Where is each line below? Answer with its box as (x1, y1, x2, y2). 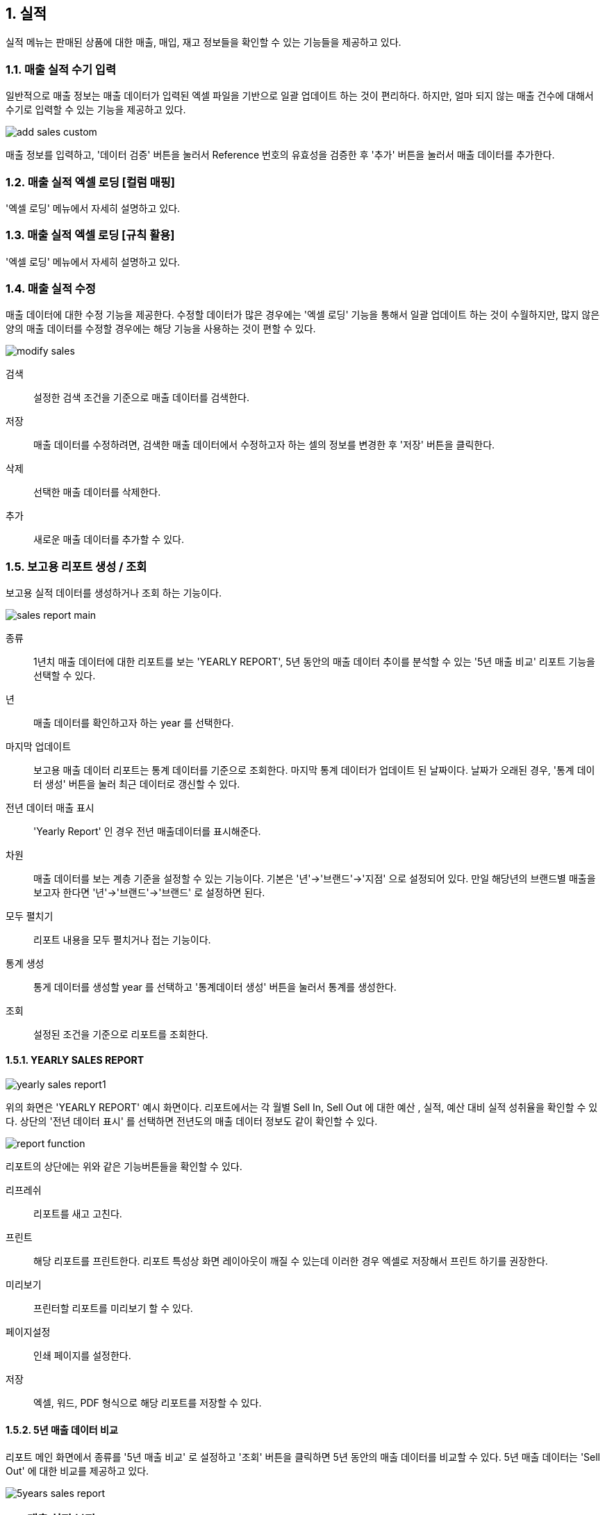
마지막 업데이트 (6, 740, 72, 753)
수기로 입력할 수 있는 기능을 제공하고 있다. (6, 104, 186, 116)
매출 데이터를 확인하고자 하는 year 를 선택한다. (33, 717, 234, 729)
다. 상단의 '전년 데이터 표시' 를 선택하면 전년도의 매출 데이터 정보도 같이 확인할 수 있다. (6, 1115, 378, 1128)
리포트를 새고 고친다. (33, 1208, 122, 1220)
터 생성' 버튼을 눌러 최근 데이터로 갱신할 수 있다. (33, 778, 240, 791)
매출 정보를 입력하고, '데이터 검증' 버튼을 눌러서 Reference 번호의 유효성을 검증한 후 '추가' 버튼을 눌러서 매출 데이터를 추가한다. (6, 149, 555, 161)
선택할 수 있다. (33, 670, 96, 682)
